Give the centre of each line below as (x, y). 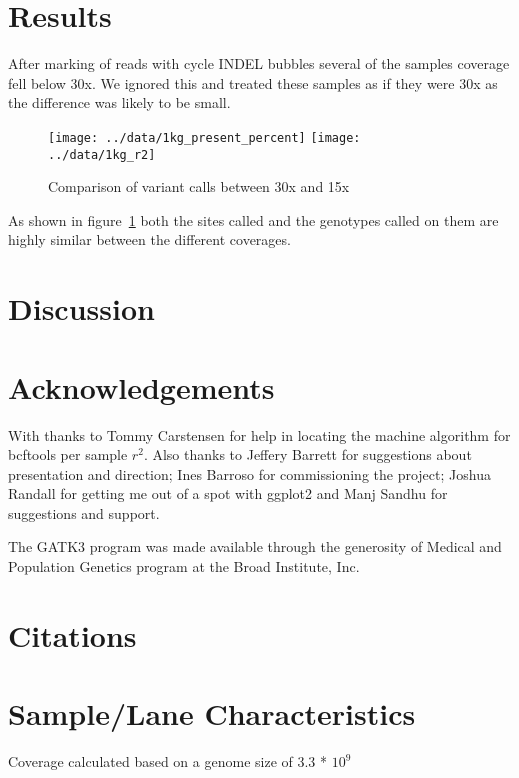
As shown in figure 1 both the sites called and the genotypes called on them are (253, 219)
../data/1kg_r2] (102, 154)
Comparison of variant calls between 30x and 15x (199, 186)
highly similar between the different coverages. (149, 239)
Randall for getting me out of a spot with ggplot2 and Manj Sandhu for (228, 493)
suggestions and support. (84, 512)
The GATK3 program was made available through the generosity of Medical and (255, 546)
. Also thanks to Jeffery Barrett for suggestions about (307, 454)
